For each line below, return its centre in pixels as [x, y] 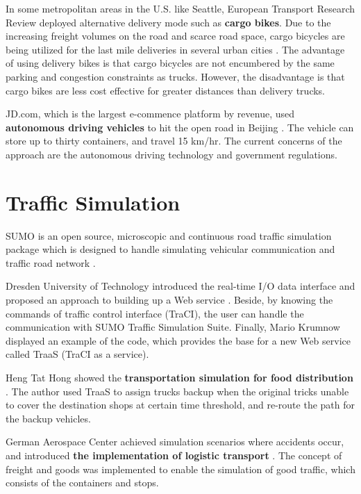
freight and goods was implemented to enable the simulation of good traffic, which [180, 469]
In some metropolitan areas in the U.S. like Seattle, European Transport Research [180, 8]
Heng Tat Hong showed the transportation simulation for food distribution [179, 377]
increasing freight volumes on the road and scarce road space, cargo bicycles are [175, 36]
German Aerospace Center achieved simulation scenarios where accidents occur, [175, 442]
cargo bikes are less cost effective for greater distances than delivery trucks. [166, 90]
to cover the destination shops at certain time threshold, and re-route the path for [180, 405]
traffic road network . [51, 262]
